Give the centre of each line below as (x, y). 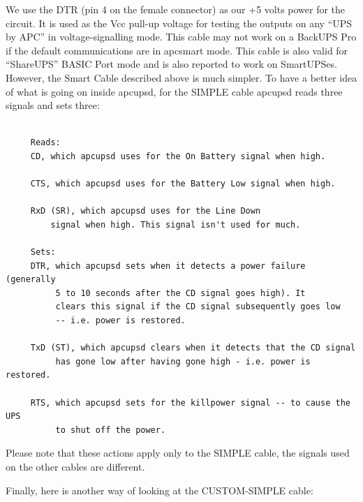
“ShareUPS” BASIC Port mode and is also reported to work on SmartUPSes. (171, 64)
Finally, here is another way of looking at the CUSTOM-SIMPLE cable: (160, 490)
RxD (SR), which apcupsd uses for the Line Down (146, 211)
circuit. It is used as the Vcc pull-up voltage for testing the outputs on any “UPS (179, 23)
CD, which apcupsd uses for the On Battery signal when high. (178, 156)
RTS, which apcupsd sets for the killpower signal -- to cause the (190, 403)
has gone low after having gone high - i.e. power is (183, 361)
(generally (31, 280)
